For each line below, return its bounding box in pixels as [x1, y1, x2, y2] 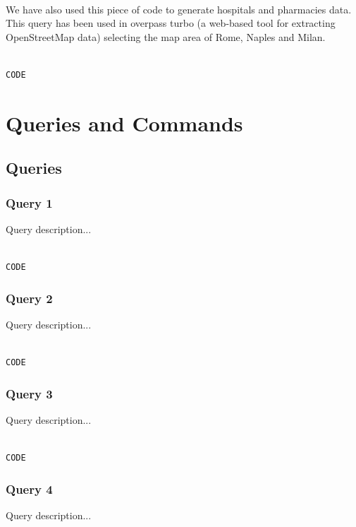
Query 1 [6, 194, 53, 211]
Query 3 [6, 384, 53, 402]
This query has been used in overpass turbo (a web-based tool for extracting [6, 16, 336, 30]
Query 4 [6, 480, 53, 497]
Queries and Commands [6, 108, 243, 137]
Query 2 [6, 289, 53, 307]
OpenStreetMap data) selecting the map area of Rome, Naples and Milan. [6, 29, 326, 44]
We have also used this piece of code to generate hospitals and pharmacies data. [6, 1, 352, 16]
